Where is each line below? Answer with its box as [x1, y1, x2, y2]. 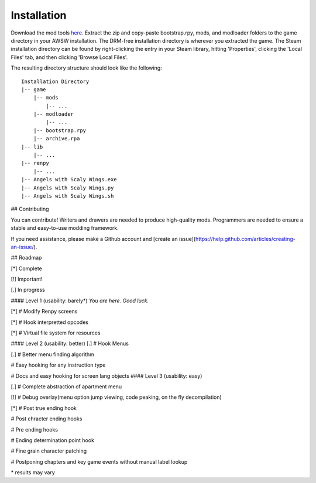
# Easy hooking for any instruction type [11, 361, 106, 368]
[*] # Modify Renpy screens [11, 308, 78, 315]
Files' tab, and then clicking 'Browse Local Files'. [11, 53, 128, 61]
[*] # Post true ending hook [11, 404, 77, 412]
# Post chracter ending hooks [11, 415, 83, 422]
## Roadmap [11, 254, 42, 261]
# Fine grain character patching [11, 447, 87, 454]
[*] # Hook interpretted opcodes [11, 319, 89, 326]
